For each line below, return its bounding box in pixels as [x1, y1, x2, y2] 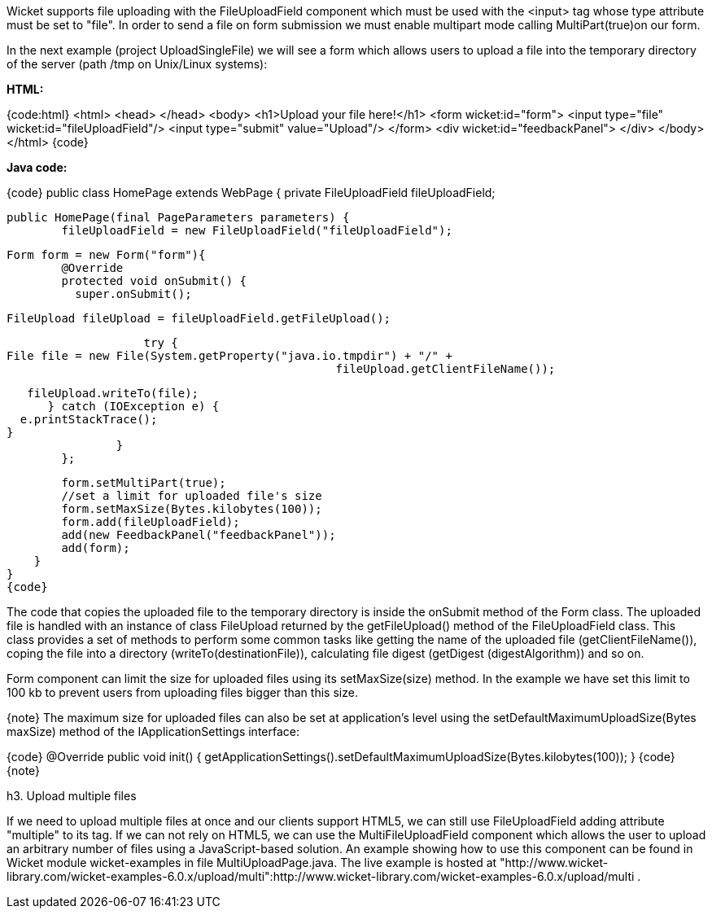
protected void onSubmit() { [61, 274, 247, 287]
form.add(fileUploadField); [61, 515, 240, 528]
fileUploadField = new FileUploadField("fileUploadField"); [61, 224, 452, 237]
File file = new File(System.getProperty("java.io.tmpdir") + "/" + [7, 349, 452, 362]
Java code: [7, 160, 68, 174]
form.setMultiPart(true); [61, 476, 226, 489]
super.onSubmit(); [75, 287, 192, 300]
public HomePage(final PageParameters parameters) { [7, 211, 350, 224]
